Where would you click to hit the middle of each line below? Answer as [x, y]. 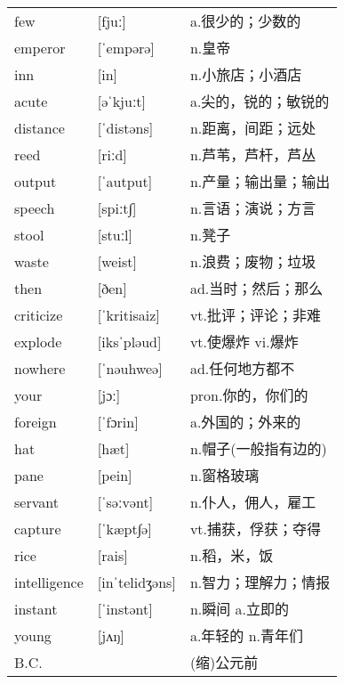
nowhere [40, 368]
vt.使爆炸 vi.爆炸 [244, 342]
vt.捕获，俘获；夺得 [256, 529]
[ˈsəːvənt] [125, 501]
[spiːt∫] [117, 208]
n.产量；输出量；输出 [260, 182]
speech [35, 208]
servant [36, 501]
